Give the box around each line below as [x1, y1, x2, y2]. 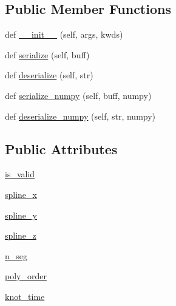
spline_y [5, 208, 37, 221]
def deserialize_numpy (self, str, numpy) [5, 109, 156, 122]
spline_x [5, 188, 37, 200]
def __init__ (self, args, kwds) [5, 28, 123, 41]
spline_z [5, 229, 36, 242]
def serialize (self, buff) [5, 48, 90, 61]
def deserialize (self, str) [5, 69, 93, 81]
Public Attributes [5, 139, 118, 158]
